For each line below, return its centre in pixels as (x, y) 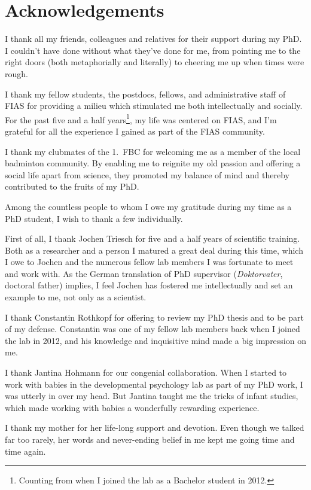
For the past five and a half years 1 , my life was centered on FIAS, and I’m (141, 118)
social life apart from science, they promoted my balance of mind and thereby (147, 174)
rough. (16, 73)
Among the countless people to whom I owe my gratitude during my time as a (148, 206)
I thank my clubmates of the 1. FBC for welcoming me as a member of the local (153, 151)
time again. (25, 451)
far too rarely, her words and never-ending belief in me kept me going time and (150, 439)
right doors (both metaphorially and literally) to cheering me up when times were (155, 62)
